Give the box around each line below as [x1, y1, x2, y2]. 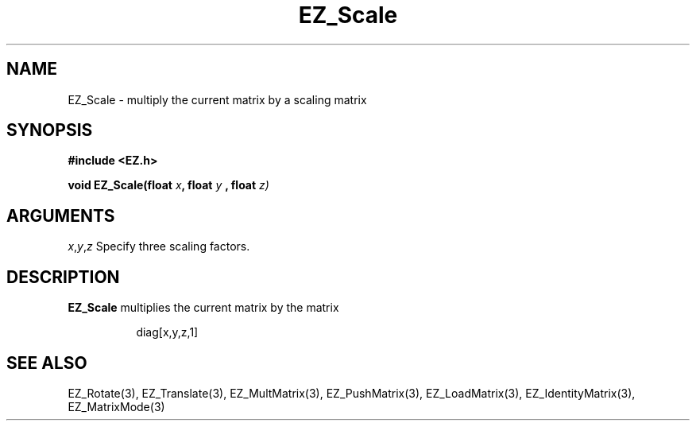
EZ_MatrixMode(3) [68, 399, 165, 413]
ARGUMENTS [6, 205, 115, 226]
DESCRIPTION [6, 266, 120, 287]
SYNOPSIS [6, 120, 93, 141]
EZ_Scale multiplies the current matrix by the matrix [68, 301, 339, 315]
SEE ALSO [6, 352, 87, 373]
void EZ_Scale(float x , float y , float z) [68, 178, 269, 192]
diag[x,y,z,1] [136, 325, 199, 340]
